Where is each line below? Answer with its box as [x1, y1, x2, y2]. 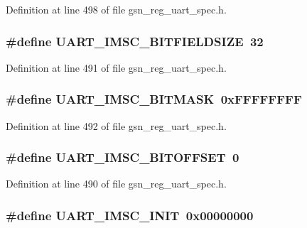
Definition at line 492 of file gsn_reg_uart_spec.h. [6, 118, 227, 133]
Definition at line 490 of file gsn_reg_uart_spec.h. [6, 176, 227, 191]
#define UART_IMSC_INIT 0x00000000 [6, 206, 254, 224]
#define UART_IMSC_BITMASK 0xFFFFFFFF [6, 90, 302, 108]
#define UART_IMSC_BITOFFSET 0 [6, 148, 239, 166]
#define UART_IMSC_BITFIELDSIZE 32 [6, 32, 264, 50]
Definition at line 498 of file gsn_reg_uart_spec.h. [6, 2, 227, 16]
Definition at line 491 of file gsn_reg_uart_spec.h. [6, 60, 227, 75]
